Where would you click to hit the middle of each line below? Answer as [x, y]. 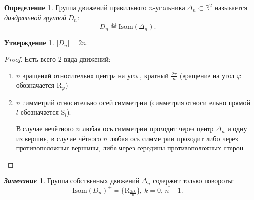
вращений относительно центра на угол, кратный [95, 75]
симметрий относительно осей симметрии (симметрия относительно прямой [136, 102]
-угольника [169, 7]
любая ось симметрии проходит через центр [148, 129]
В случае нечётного [45, 129]
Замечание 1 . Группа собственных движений [72, 181]
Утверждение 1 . [29, 42]
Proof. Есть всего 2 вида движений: [58, 59]
